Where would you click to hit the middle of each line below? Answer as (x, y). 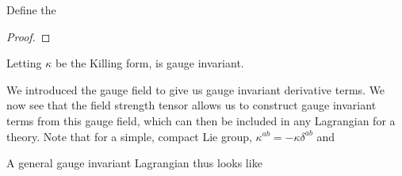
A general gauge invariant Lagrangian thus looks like (134, 163)
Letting (24, 63)
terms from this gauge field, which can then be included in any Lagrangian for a (201, 120)
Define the (31, 10)
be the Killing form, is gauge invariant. (149, 63)
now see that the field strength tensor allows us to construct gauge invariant (191, 105)
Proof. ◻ (29, 36)
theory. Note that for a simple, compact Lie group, (129, 136)
